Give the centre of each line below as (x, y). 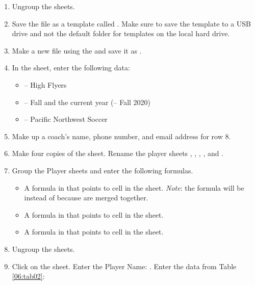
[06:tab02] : (28, 276)
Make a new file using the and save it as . (77, 50)
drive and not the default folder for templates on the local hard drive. (121, 33)
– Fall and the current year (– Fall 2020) (87, 102)
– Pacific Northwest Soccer (66, 119)
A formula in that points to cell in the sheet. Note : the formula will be (134, 187)
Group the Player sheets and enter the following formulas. (103, 170)
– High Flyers (45, 84)
